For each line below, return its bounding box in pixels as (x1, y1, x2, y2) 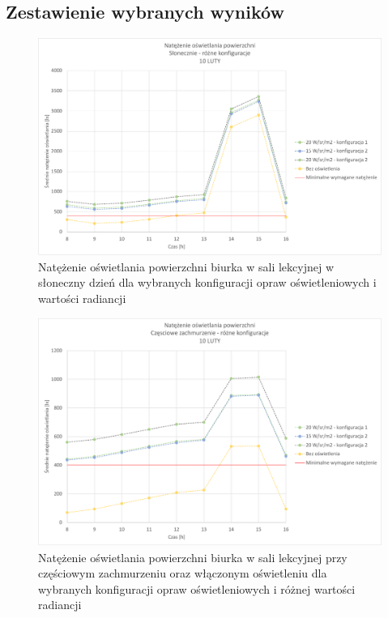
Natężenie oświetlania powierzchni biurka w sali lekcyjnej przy (38, 548, 347, 565)
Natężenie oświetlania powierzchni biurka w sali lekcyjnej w (38, 258, 334, 275)
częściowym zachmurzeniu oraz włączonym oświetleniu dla (38, 565, 327, 582)
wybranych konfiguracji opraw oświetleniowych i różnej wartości (38, 580, 356, 597)
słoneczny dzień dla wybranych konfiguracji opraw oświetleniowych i (38, 274, 377, 291)
